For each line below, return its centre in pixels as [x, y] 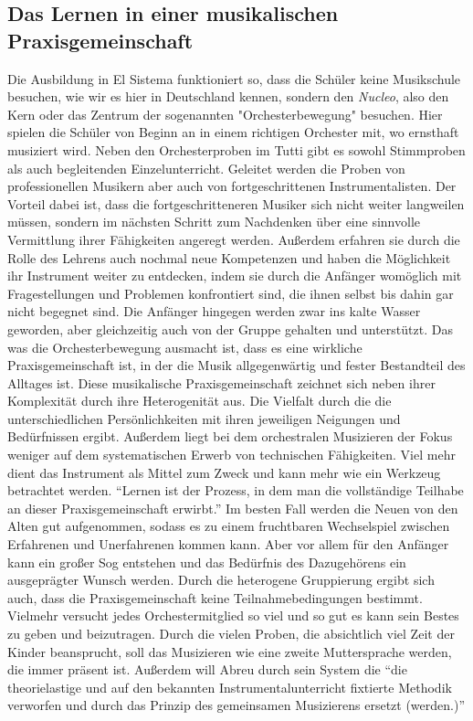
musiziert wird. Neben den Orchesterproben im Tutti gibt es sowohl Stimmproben [236, 149]
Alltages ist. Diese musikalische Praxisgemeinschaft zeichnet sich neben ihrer [221, 382]
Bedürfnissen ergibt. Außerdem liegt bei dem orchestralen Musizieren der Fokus [230, 436]
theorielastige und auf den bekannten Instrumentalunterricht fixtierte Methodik [230, 687]
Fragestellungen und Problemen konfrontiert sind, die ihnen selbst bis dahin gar [231, 293]
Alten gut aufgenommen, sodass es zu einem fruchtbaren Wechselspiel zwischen [229, 526]
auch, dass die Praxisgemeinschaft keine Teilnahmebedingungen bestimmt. [215, 597]
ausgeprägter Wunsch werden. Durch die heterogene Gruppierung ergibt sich [221, 580]
